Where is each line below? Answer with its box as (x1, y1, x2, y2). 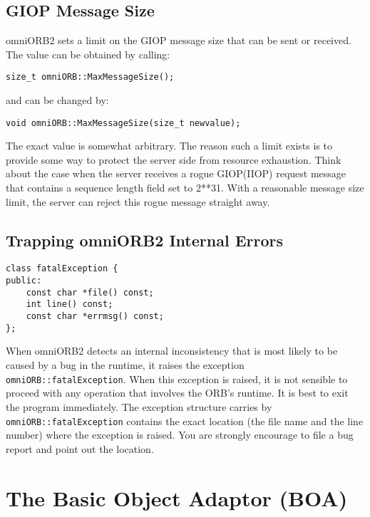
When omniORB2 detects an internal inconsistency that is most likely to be (6, 343, 338, 358)
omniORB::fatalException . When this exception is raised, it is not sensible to (6, 371, 348, 386)
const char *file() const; (26, 287, 154, 298)
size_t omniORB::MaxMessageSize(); (6, 72, 175, 83)
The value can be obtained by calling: (6, 46, 170, 61)
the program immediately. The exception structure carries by (6, 399, 272, 414)
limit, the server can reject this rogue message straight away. (6, 194, 270, 209)
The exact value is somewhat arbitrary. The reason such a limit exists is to (6, 138, 332, 153)
